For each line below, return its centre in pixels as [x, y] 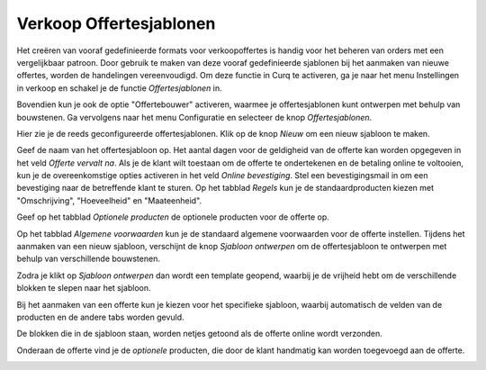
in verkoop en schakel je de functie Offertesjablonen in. [119, 88]
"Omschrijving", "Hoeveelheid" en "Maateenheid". [109, 200]
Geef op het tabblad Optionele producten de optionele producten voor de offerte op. [173, 217]
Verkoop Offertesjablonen [116, 23]
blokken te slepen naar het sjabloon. [84, 288]
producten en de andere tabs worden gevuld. [100, 317]
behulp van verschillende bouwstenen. [89, 259]
